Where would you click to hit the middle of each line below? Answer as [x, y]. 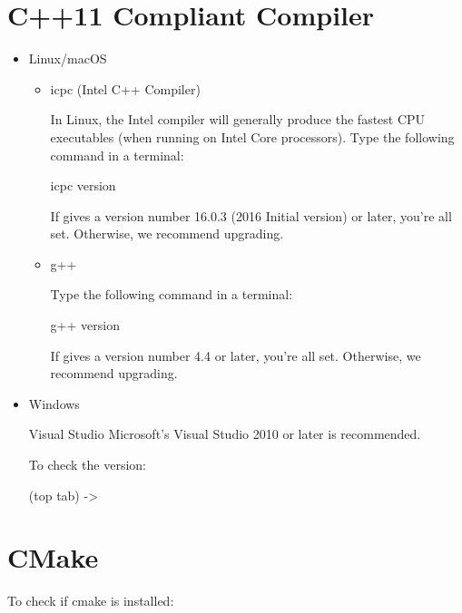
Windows [54, 403]
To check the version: [88, 465]
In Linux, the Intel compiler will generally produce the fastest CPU [238, 119]
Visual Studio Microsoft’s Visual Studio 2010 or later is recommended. [225, 434]
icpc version [83, 185]
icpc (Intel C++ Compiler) [125, 88]
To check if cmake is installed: [91, 601]
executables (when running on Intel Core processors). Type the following [252, 136]
